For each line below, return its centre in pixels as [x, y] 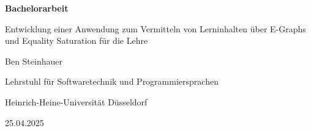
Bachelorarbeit [37, 8]
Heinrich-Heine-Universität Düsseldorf [76, 101]
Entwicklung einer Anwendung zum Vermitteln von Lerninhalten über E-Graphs [155, 28]
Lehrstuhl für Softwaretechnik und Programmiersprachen [112, 81]
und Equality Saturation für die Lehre [77, 41]
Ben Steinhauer [34, 61]
